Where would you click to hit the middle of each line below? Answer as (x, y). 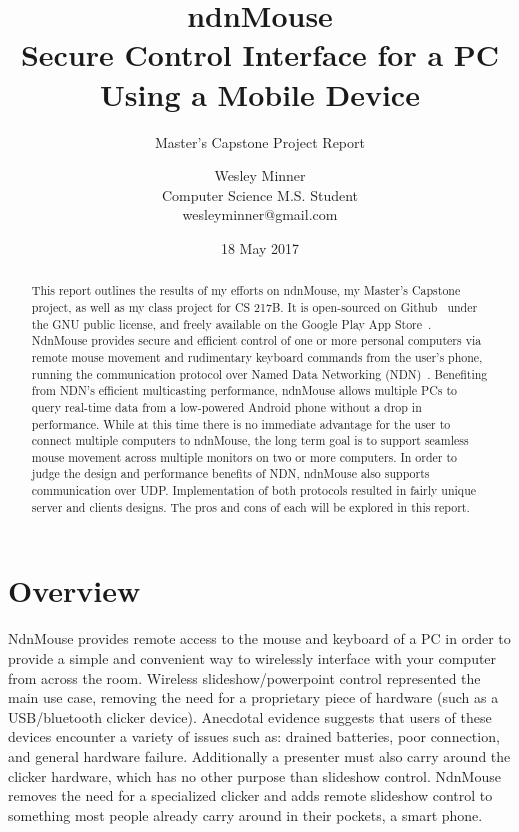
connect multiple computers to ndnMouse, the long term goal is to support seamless (250, 440)
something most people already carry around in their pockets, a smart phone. (245, 814)
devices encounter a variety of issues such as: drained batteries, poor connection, (254, 736)
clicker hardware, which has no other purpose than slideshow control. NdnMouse (254, 775)
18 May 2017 (260, 247)
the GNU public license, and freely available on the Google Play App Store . (231, 323)
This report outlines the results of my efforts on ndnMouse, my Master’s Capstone (246, 290)
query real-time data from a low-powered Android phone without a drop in (226, 406)
